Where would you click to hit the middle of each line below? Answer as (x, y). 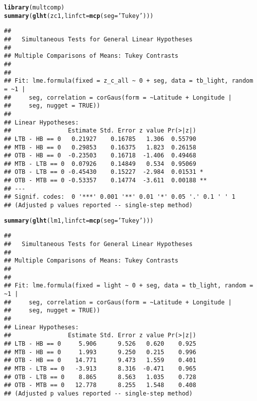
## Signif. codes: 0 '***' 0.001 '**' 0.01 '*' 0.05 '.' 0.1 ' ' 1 (120, 197)
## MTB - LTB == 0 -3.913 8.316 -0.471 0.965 (100, 368)
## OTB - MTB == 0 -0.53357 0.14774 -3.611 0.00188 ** (106, 181)
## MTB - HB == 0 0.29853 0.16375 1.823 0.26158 (100, 147)
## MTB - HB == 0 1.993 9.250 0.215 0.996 (100, 352)
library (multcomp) (34, 7)
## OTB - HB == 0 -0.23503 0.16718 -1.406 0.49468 (100, 156)
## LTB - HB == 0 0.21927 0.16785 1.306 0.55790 (100, 139)
